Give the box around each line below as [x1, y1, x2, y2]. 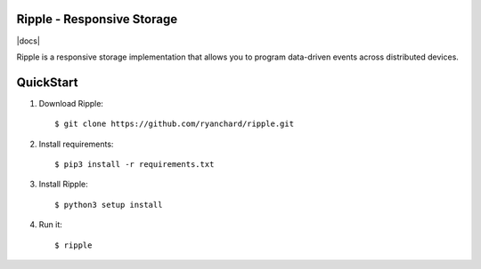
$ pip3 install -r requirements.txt [54, 159, 215, 169]
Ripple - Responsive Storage [16, 12, 178, 27]
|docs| [16, 36, 40, 46]
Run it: [38, 219, 62, 230]
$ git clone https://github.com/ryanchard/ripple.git [54, 119, 294, 129]
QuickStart [16, 75, 79, 90]
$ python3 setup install [54, 200, 163, 210]
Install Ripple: [38, 178, 88, 190]
